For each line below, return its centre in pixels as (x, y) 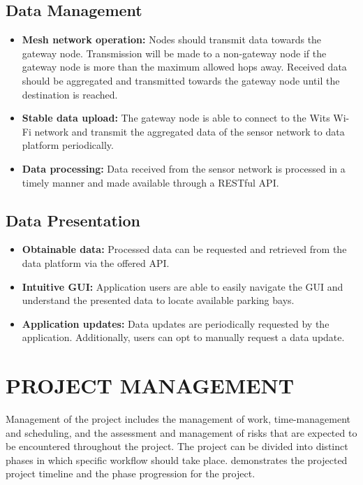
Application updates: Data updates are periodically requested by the (176, 323)
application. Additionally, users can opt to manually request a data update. (183, 337)
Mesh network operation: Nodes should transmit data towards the (172, 39)
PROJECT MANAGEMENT (150, 385)
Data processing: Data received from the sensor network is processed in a (184, 168)
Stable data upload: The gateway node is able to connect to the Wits (176, 118)
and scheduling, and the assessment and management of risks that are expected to (181, 432)
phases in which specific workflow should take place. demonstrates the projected (177, 459)
